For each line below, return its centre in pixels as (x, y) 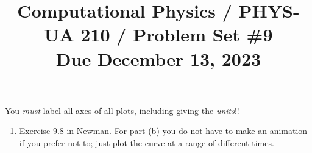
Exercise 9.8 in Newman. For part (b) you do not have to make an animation (163, 131)
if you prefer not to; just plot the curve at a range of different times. (147, 142)
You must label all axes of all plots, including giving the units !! (122, 110)
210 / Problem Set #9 (177, 34)
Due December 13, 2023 (158, 58)
